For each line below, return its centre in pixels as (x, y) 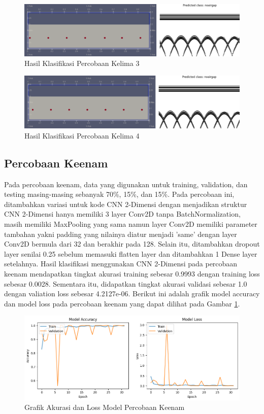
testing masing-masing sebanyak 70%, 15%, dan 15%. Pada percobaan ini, (119, 194)
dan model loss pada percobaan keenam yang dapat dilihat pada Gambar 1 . (122, 303)
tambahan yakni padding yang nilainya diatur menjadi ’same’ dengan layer (121, 234)
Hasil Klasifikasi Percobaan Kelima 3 (82, 63)
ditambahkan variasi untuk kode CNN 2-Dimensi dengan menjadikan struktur (126, 204)
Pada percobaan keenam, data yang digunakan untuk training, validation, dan (126, 184)
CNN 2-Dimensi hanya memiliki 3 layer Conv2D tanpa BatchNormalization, (122, 214)
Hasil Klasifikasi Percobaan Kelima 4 (82, 135)
